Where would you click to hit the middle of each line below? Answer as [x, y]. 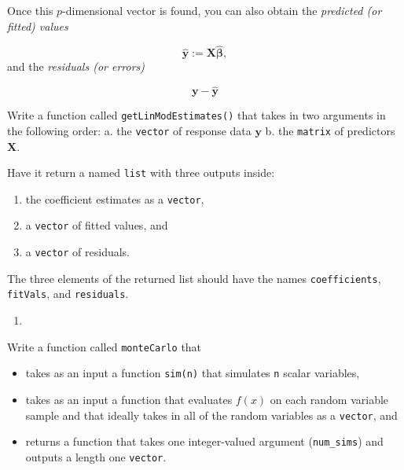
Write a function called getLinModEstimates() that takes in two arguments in [196, 115]
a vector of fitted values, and [97, 225]
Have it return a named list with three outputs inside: [141, 173]
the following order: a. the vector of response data [129, 130]
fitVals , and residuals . [68, 294]
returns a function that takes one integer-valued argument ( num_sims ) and [204, 441]
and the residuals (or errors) [76, 66]
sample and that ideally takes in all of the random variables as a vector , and [211, 415]
